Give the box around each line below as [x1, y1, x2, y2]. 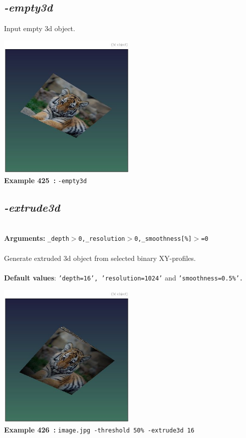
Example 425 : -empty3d [4, 175, 87, 185]
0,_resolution [78, 235, 125, 243]
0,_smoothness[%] [134, 235, 192, 243]
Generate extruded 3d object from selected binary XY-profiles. [4, 252, 196, 263]
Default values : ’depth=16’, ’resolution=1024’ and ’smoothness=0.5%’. [4, 272, 243, 282]
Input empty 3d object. [4, 23, 75, 34]
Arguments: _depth [4, 233, 69, 243]
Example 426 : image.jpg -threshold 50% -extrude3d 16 [4, 424, 194, 434]
